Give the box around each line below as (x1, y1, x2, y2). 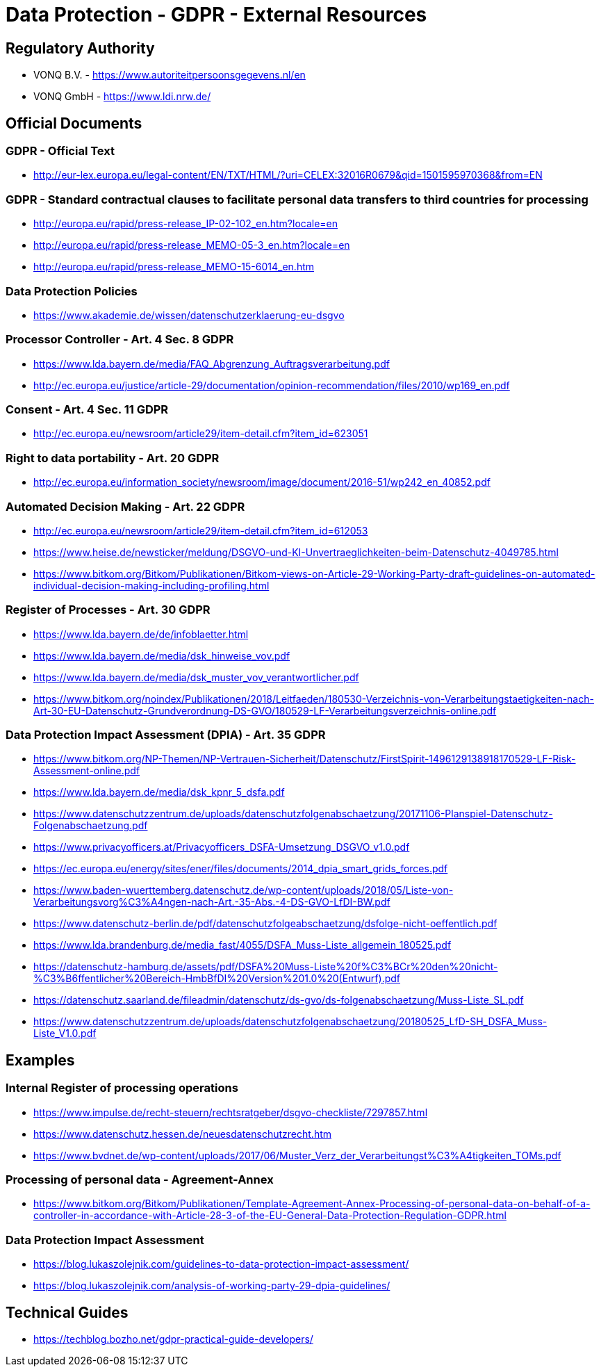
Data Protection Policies (6, 284, 138, 298)
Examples (6, 1051, 75, 1069)
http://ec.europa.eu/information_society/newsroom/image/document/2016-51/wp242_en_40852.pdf (33, 476, 491, 489)
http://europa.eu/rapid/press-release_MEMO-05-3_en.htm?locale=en (33, 239, 350, 252)
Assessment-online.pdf (33, 765, 140, 777)
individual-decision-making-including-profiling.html (33, 579, 270, 591)
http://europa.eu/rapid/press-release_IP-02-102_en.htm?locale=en (33, 218, 338, 230)
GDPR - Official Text (6, 144, 115, 158)
